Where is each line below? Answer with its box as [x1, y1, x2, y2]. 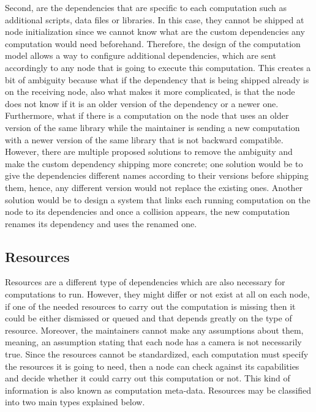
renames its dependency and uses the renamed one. [5, 217, 197, 230]
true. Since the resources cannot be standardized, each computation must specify [5, 348, 309, 361]
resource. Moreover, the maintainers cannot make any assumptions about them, [5, 323, 304, 336]
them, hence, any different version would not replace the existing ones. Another [5, 181, 303, 193]
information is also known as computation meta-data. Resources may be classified [5, 383, 312, 396]
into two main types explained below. [5, 395, 145, 408]
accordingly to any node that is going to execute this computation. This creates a [5, 61, 311, 73]
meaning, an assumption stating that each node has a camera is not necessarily [5, 335, 302, 348]
